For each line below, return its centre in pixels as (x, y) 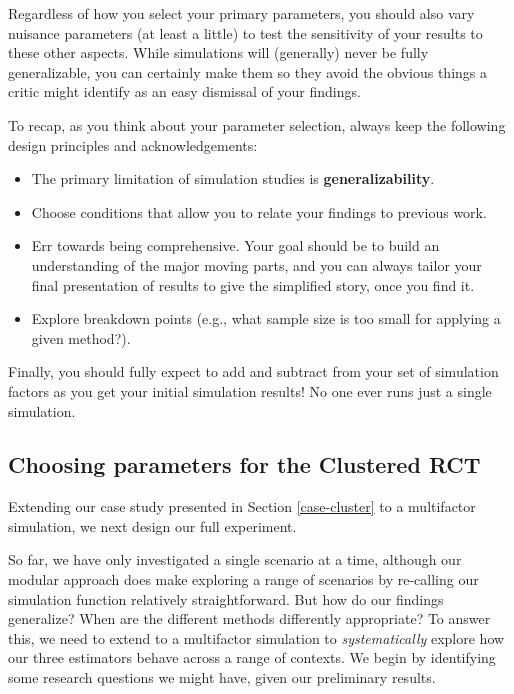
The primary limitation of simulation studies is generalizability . (233, 178)
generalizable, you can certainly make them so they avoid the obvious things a (248, 71)
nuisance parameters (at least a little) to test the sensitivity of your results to (245, 32)
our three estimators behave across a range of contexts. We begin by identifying (252, 657)
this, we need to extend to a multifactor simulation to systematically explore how (256, 637)
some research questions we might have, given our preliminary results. (222, 677)
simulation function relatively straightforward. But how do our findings (226, 598)
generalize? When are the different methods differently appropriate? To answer (249, 618)
